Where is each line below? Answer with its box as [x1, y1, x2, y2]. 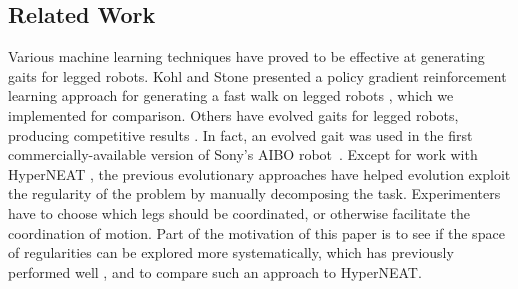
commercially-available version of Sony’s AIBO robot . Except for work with [8, 144, 478, 165]
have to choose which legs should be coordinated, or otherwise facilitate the [8, 202, 471, 223]
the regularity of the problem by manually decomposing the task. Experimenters [8, 183, 501, 204]
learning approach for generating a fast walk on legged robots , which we [8, 85, 454, 106]
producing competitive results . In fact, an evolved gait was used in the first [8, 124, 473, 145]
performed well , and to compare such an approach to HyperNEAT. [8, 261, 422, 282]
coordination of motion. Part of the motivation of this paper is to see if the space [8, 222, 505, 243]
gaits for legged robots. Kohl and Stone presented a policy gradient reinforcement [8, 65, 507, 86]
